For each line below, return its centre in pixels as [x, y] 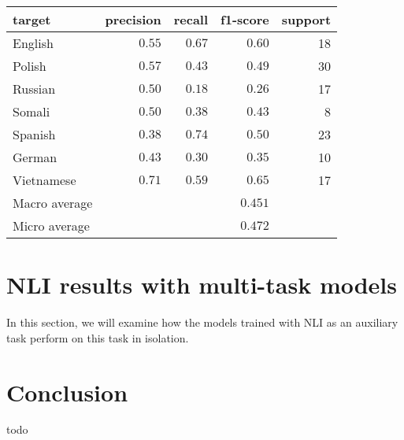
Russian [34, 89]
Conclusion [67, 392]
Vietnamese [44, 180]
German [35, 157]
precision [133, 19]
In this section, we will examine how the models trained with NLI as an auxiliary [202, 322]
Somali [32, 111]
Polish [30, 66]
